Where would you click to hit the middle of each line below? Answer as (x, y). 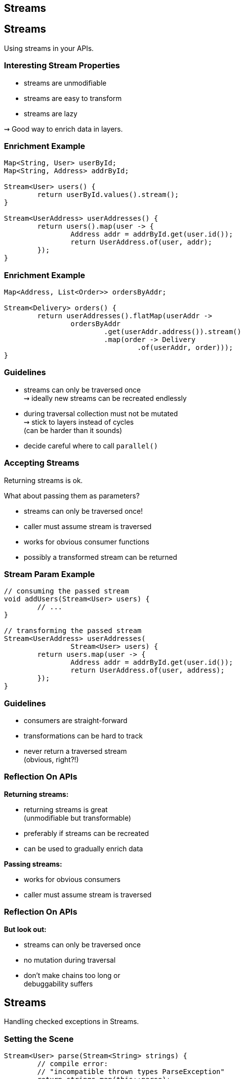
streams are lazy (51, 113)
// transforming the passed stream (73, 631)
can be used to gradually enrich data (83, 848)
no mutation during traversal (70, 960)
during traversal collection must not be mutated (101, 413)
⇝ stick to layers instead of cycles (79, 422)
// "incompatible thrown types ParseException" (131, 1072)
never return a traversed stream (75, 751)
